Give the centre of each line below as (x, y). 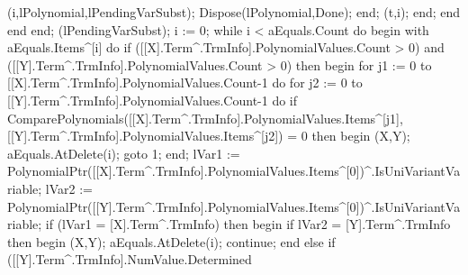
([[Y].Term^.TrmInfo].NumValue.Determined (130, 259)
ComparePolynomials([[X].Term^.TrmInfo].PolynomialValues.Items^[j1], (205, 118)
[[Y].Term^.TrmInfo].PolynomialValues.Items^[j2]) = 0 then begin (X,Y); (209, 136)
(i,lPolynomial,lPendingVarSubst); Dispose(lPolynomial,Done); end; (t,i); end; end (234, 12)
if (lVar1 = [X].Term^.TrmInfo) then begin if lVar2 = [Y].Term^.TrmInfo (248, 224)
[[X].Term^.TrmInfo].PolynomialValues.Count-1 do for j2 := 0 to (185, 82)
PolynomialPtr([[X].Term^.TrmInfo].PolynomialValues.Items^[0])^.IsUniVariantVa (234, 171)
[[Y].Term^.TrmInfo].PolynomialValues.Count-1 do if (153, 100)
